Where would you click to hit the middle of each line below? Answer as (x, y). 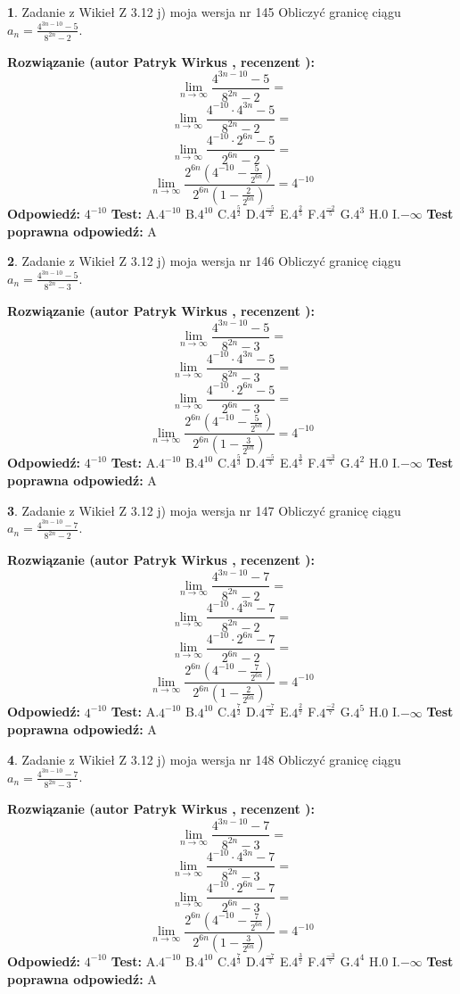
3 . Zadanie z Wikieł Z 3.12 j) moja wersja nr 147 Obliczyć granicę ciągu (204, 510)
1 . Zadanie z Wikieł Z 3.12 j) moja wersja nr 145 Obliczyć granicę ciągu (204, 12)
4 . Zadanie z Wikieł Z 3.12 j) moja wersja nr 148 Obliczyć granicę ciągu (204, 759)
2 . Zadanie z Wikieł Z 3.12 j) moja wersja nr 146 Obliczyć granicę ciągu (204, 261)
